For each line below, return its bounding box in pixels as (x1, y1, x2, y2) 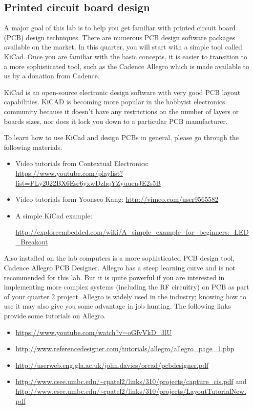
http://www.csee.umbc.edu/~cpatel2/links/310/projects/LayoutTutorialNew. (15, 386, 247, 396)
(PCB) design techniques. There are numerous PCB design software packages (4, 32, 235, 42)
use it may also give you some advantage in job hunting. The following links (4, 301, 231, 311)
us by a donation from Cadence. (4, 71, 100, 81)
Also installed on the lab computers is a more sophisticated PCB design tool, (4, 253, 234, 263)
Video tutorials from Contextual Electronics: (15, 158, 149, 168)
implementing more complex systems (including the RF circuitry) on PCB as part (4, 282, 250, 292)
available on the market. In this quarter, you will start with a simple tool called (4, 42, 242, 52)
